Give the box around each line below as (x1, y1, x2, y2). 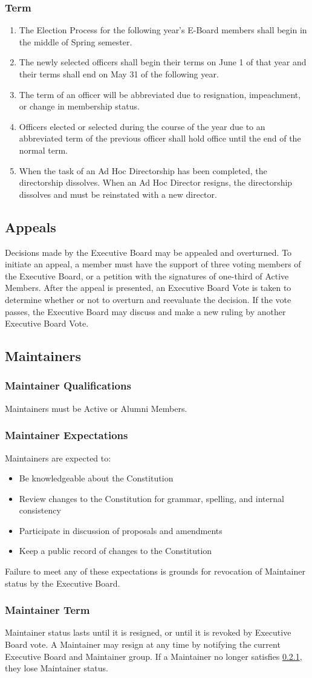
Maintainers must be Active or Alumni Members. (5, 402, 187, 414)
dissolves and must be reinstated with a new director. (19, 187, 217, 200)
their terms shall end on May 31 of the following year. (19, 68, 219, 80)
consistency (19, 504, 61, 517)
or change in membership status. (19, 100, 140, 112)
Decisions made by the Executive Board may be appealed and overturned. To (5, 246, 292, 258)
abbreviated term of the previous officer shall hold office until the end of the (19, 132, 301, 145)
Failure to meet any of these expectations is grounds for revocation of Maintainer (5, 565, 305, 578)
